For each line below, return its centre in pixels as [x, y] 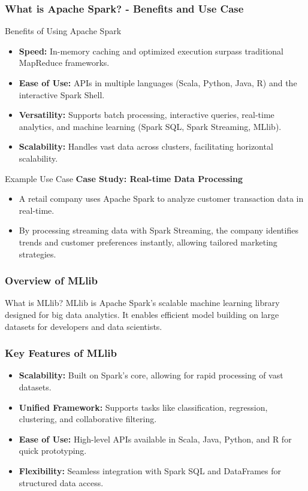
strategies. [37, 254]
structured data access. [61, 482]
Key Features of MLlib [61, 353]
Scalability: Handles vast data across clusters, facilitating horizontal [146, 146]
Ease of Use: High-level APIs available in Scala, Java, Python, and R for [155, 439]
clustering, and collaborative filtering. [88, 419]
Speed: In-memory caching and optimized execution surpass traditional [151, 51]
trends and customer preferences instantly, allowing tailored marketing [148, 242]
